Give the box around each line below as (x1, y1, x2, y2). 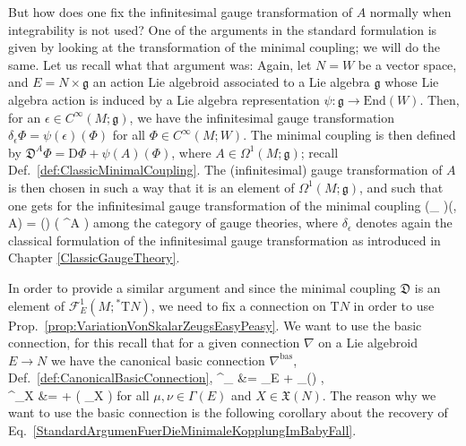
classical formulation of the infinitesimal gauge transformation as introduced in (8, 230, 441, 249)
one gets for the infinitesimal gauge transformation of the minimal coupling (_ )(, (8, 195, 457, 214)
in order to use (353, 296, 435, 314)
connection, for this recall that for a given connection (8, 333, 300, 352)
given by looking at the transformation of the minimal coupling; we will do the (8, 38, 441, 56)
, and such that (359, 177, 444, 196)
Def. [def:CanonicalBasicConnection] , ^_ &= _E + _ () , (8, 368, 324, 387)
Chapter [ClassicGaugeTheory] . (8, 248, 180, 267)
